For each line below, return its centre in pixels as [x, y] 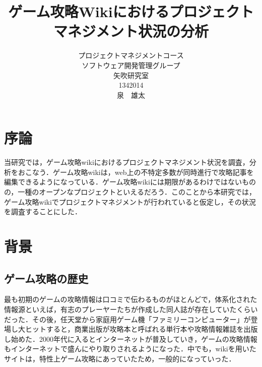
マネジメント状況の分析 [131, 31]
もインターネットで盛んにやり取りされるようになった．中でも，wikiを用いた [130, 349]
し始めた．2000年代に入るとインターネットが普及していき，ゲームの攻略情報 [131, 339]
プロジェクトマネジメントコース [131, 55]
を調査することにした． [43, 211]
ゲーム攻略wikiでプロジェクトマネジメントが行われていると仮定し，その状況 [130, 201]
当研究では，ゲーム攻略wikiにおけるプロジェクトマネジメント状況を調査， [127, 162]
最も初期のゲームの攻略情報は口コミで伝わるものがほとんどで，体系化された [131, 299]
